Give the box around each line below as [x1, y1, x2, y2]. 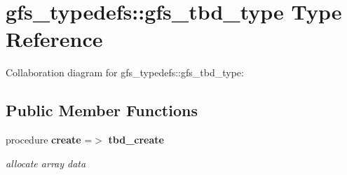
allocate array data [6, 155, 86, 170]
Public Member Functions [6, 99, 198, 121]
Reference [6, 24, 103, 53]
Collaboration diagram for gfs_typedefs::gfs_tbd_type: [6, 65, 244, 80]
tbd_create [108, 132, 164, 147]
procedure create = [6, 132, 93, 147]
